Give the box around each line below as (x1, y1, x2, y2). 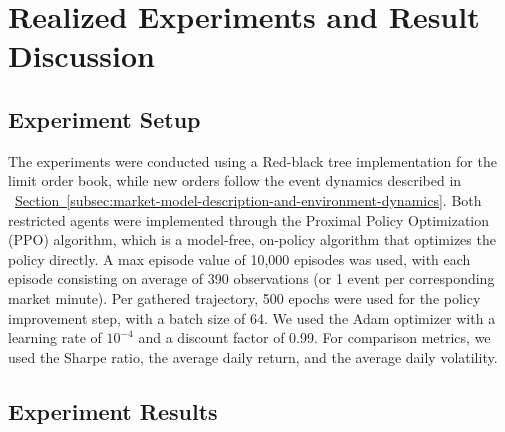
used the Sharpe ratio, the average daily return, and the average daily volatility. (8, 346, 498, 367)
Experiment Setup (8, 103, 201, 134)
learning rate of (8, 327, 102, 348)
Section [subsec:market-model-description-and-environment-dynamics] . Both (15, 189, 482, 210)
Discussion (8, 35, 155, 76)
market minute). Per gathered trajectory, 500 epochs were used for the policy (8, 287, 481, 308)
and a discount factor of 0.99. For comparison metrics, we (138, 327, 491, 348)
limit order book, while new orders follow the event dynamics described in (8, 170, 462, 191)
